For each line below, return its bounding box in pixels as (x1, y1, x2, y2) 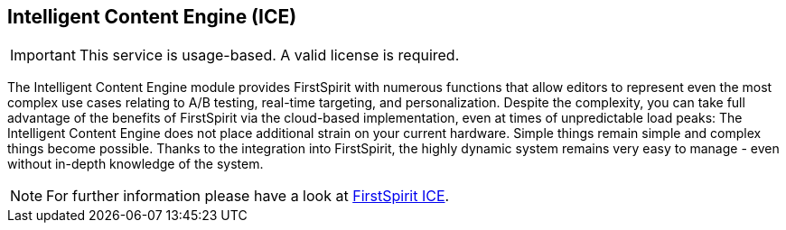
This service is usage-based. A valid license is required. (79, 46, 460, 65)
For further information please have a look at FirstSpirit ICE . (46, 187, 450, 206)
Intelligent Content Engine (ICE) (7, 5, 297, 28)
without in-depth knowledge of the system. (7, 156, 264, 172)
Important (10, 46, 76, 65)
